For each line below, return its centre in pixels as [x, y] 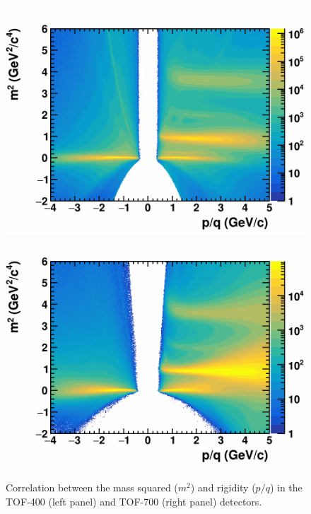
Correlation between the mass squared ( [92, 487]
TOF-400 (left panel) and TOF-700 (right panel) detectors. [134, 502]
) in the [286, 487]
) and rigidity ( [223, 487]
